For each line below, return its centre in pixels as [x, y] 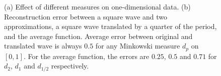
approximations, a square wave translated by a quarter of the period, [111, 26]
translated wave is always [43, 46]
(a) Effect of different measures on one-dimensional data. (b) [97, 6]
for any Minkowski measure [138, 46]
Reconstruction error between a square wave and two [86, 16]
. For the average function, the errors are [86, 56]
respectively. [70, 66]
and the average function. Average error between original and [98, 36]
